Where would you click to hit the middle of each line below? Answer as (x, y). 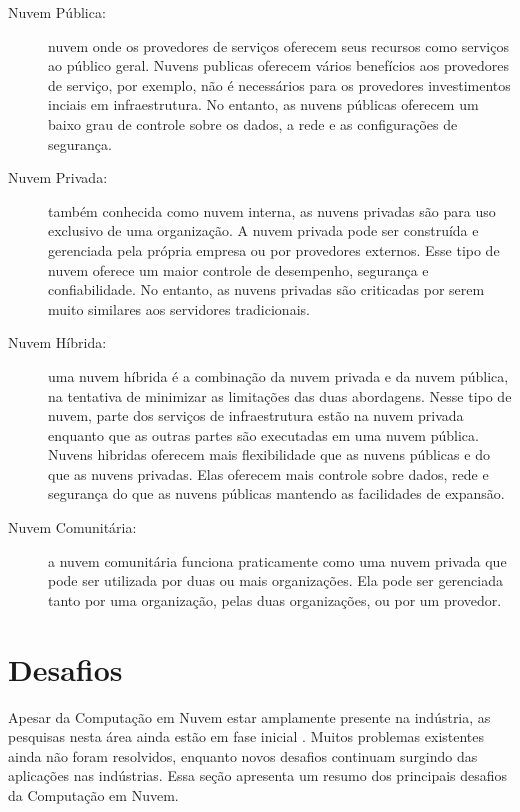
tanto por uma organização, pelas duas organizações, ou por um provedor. (275, 599)
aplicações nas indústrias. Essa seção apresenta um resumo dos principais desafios (258, 775)
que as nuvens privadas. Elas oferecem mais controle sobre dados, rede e (268, 473)
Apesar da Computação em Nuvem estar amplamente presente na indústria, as (249, 716)
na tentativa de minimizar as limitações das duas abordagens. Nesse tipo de (280, 395)
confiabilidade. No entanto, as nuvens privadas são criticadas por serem (266, 289)
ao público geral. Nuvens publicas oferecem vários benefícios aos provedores (279, 65)
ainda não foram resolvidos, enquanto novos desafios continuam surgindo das (243, 755)
